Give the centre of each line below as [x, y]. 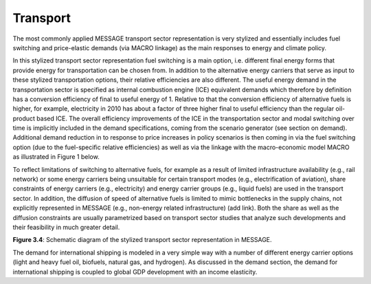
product [24, 118]
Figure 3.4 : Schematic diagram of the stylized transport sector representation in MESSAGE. [142, 240]
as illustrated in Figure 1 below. [56, 157]
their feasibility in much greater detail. [66, 227]
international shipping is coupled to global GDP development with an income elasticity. [135, 272]
